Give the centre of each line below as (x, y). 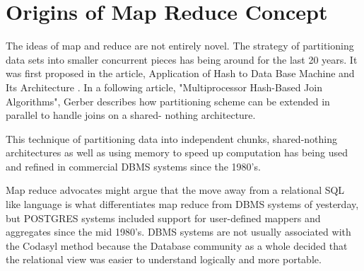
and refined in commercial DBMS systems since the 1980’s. (133, 166)
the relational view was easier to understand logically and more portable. (164, 259)
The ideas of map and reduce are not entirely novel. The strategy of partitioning (180, 46)
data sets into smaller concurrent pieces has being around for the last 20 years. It (182, 59)
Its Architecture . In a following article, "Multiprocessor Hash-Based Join (164, 87)
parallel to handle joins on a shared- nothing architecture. (131, 115)
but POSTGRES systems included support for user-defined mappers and (163, 218)
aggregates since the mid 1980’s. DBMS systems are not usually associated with (178, 232)
